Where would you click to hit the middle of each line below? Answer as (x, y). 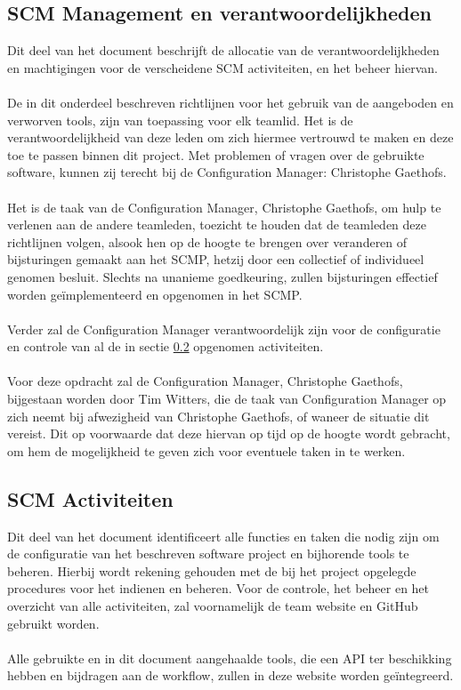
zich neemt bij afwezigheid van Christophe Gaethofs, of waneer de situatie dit (218, 416)
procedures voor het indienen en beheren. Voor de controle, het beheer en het (218, 588)
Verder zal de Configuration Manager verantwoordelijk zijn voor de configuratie (224, 329)
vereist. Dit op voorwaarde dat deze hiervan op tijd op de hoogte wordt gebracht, (229, 433)
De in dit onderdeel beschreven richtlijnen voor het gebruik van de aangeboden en (230, 102)
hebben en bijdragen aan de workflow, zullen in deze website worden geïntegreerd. (230, 675)
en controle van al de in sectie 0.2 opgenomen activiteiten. (166, 346)
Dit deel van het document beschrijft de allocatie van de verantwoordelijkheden (223, 50)
